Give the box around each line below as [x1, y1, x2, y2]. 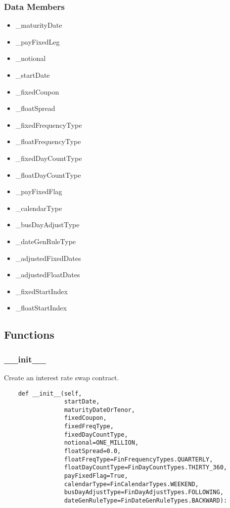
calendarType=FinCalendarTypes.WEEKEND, [64, 480, 199, 488]
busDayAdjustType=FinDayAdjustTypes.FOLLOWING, [64, 489, 224, 496]
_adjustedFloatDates [15, 269, 80, 280]
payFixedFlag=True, [64, 472, 128, 480]
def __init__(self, [18, 390, 82, 397]
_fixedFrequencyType [15, 119, 82, 130]
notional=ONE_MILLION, [64, 439, 139, 447]
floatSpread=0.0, [64, 448, 121, 455]
